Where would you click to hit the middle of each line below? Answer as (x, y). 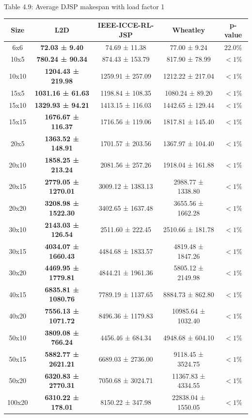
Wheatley (189, 29)
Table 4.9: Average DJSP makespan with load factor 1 (84, 6)
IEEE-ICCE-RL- (126, 25)
